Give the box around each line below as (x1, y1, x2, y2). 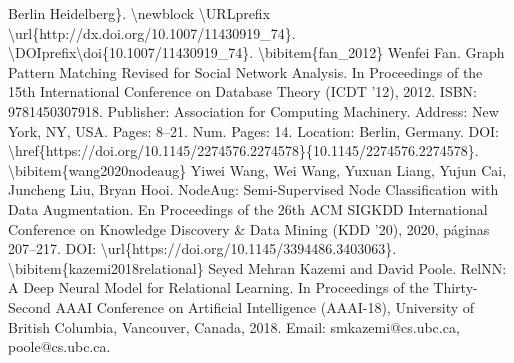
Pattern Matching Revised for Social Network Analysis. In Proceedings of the (8, 61, 483, 82)
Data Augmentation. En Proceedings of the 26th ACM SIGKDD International (8, 198, 488, 219)
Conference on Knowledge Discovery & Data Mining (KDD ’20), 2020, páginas (8, 218, 490, 239)
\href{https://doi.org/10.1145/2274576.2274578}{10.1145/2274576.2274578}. (8, 140, 479, 161)
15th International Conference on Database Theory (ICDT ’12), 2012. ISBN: (8, 81, 477, 102)
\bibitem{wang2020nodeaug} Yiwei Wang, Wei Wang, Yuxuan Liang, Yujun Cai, (8, 159, 507, 180)
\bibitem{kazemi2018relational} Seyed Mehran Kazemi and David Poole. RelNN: (8, 257, 507, 278)
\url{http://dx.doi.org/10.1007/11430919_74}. (8, 22, 296, 43)
